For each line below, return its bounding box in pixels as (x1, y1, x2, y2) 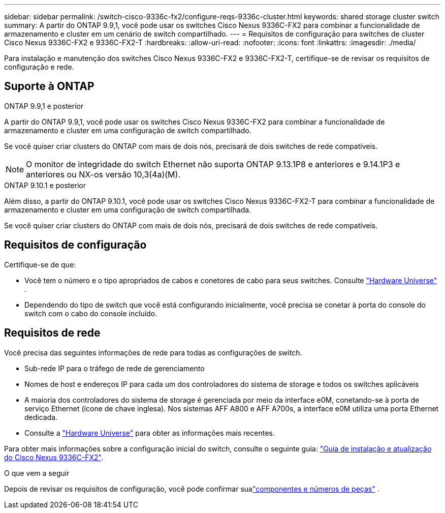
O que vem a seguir (4, 468, 70, 477)
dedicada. (24, 412, 58, 421)
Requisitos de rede (4, 326, 101, 340)
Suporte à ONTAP (4, 80, 94, 93)
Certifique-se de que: (4, 260, 76, 269)
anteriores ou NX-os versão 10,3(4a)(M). (26, 169, 180, 179)
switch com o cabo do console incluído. (24, 309, 157, 318)
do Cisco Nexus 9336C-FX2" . (4, 452, 103, 462)
